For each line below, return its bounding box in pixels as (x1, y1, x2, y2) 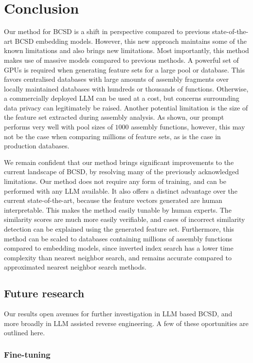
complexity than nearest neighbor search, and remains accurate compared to (4, 252, 232, 262)
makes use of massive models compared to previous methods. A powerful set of (4, 54, 239, 65)
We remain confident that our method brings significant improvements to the (4, 157, 234, 167)
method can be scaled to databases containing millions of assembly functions (4, 233, 233, 243)
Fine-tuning (4, 348, 51, 360)
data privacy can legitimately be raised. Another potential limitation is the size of (4, 102, 248, 112)
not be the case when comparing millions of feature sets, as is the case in (4, 131, 221, 141)
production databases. (4, 141, 70, 151)
